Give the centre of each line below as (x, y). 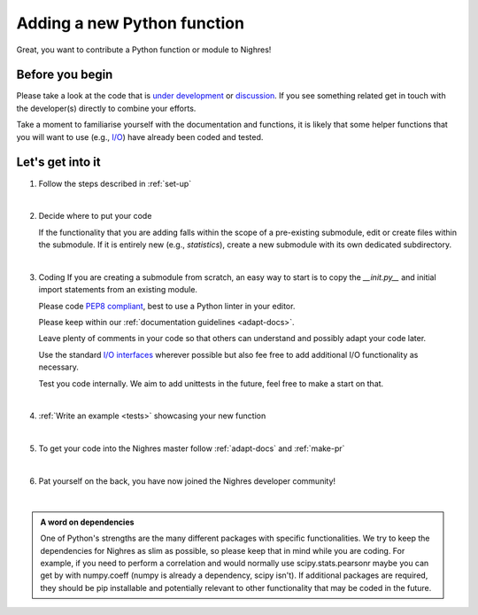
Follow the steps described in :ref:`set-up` (115, 183)
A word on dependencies (87, 522)
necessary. (59, 367)
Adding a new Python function (131, 23)
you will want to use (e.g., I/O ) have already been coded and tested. (140, 136)
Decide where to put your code (95, 216)
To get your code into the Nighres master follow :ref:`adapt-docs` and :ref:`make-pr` (192, 448)
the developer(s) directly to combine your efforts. (106, 108)
